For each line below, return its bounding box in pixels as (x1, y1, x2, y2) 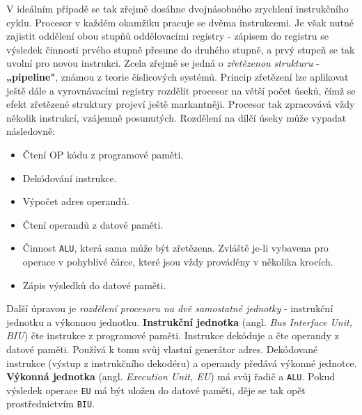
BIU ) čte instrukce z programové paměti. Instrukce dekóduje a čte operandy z (6, 328, 339, 343)
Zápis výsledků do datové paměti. (22, 277, 166, 292)
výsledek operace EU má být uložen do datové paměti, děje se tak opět (6, 382, 306, 397)
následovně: (6, 124, 56, 138)
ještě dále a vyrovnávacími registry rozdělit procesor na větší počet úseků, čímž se (6, 83, 356, 97)
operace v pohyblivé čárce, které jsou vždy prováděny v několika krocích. (22, 254, 333, 268)
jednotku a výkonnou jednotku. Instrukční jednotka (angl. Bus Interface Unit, (6, 314, 352, 329)
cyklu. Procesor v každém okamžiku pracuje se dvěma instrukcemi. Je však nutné (6, 15, 354, 29)
